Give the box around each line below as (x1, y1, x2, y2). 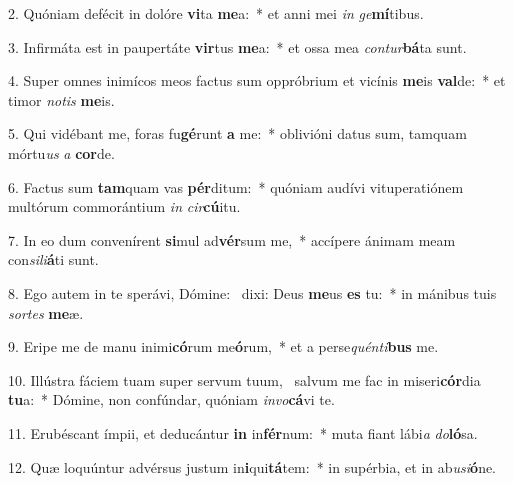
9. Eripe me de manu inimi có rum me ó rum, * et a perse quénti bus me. (8, 336, 439, 357)
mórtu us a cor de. (8, 142, 115, 163)
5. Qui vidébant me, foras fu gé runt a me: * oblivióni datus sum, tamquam (8, 123, 467, 144)
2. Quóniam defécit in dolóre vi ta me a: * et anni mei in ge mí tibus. (8, 3, 424, 23)
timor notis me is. (8, 89, 115, 110)
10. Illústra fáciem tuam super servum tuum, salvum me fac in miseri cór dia (8, 369, 481, 390)
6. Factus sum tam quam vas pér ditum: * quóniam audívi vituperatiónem (8, 176, 464, 197)
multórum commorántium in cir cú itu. (8, 196, 241, 217)
